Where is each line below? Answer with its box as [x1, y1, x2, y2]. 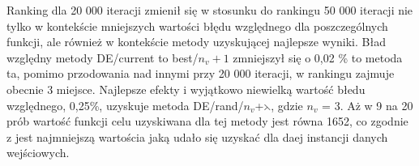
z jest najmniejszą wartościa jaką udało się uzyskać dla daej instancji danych [6, 128, 388, 145]
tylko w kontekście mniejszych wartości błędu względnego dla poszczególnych [6, 17, 388, 34]
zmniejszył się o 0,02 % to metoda [233, 49, 403, 66]
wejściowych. [6, 144, 70, 161]
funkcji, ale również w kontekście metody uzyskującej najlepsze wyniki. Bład [6, 33, 386, 50]
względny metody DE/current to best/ [6, 49, 199, 66]
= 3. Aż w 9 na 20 [322, 96, 413, 113]
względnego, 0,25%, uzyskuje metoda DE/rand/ [6, 96, 244, 113]
